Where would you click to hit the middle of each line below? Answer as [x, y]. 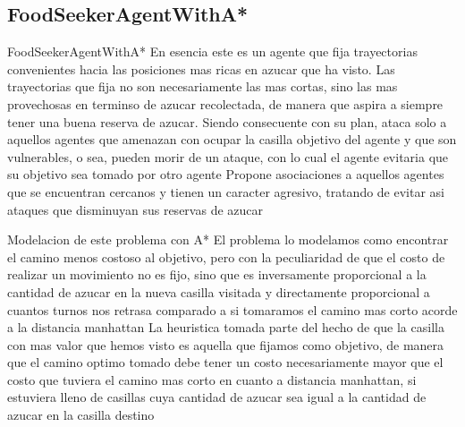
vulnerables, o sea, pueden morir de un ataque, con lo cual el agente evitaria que [228, 156]
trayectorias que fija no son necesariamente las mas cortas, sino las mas [203, 86]
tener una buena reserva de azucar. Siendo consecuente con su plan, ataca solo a [227, 121]
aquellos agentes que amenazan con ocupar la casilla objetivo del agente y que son [232, 139]
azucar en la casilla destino [81, 415]
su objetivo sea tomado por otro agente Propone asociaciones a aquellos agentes [226, 174]
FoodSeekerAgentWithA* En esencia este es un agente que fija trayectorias [212, 51]
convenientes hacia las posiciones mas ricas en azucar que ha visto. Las [201, 68]
